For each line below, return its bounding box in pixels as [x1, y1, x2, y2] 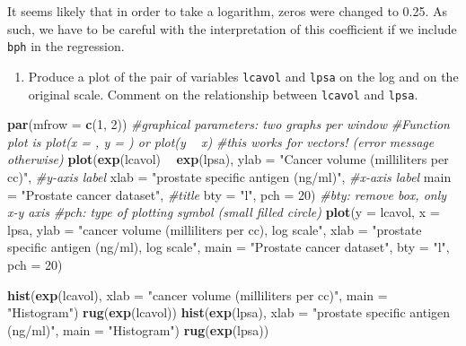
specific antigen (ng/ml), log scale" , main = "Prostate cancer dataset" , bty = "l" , [7, 238, 450, 256]
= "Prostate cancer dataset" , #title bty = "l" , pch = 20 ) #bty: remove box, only [7, 185, 447, 203]
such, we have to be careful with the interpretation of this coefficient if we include [7, 19, 457, 38]
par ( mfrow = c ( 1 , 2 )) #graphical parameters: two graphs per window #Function [7, 115, 450, 134]
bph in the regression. [7, 37, 125, 56]
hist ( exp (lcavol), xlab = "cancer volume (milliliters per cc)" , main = [7, 285, 388, 304]
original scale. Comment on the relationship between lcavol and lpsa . [28, 84, 418, 103]
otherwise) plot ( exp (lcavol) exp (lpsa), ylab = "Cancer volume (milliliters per [7, 150, 449, 169]
